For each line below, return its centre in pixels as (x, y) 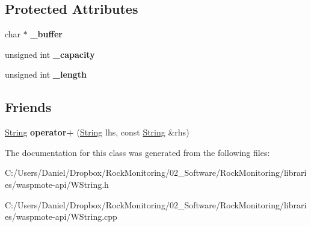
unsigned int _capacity (50, 54)
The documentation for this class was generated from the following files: (137, 152)
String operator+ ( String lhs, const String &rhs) (97, 132)
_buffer (46, 34)
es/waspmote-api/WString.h (57, 184)
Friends (28, 107)
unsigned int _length (46, 74)
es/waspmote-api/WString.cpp (61, 216)
